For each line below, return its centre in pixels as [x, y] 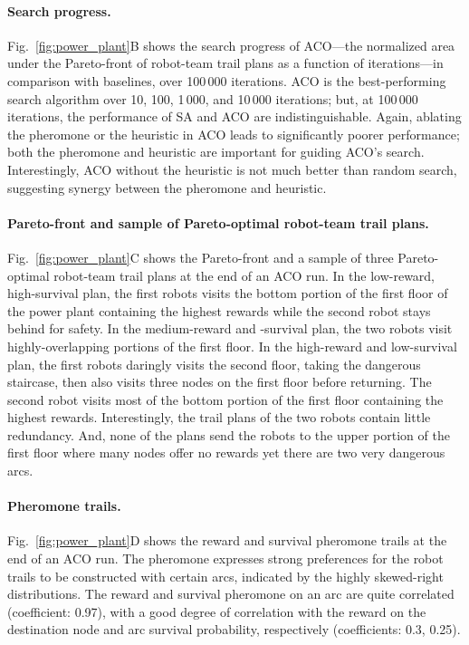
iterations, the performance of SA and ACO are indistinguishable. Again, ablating [234, 116]
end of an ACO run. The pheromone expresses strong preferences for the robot [225, 558]
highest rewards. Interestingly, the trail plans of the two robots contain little [219, 417]
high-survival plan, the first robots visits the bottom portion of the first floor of [228, 293]
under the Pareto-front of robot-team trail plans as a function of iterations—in [225, 63]
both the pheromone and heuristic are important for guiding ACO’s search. [216, 152]
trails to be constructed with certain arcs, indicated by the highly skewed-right [225, 576]
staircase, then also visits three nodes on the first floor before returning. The [220, 382]
